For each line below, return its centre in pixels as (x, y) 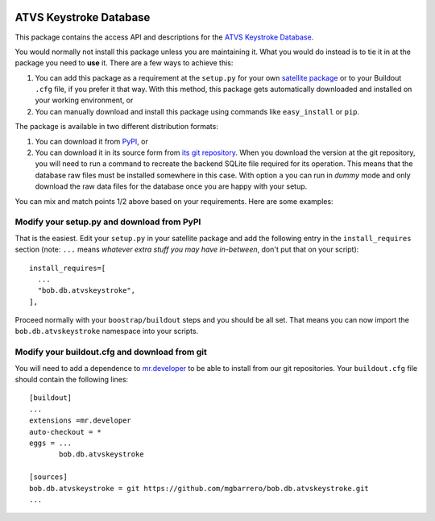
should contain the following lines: (72, 379)
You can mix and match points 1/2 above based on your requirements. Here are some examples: (174, 201)
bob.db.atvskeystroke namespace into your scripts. (107, 331)
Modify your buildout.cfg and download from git (111, 352)
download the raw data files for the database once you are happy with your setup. (171, 186)
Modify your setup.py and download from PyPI (108, 222)
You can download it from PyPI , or (91, 141)
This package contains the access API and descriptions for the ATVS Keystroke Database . (164, 37)
